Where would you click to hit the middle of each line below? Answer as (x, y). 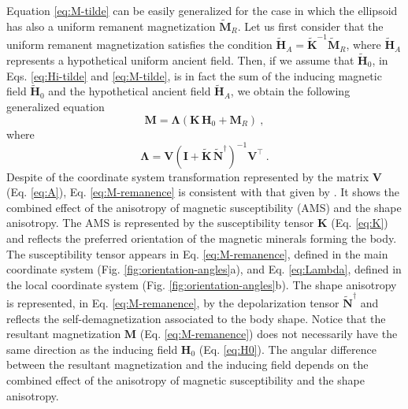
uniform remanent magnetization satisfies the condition (139, 45)
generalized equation (56, 106)
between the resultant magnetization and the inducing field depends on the (187, 364)
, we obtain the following (290, 91)
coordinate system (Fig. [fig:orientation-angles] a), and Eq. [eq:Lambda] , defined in (204, 269)
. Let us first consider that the (310, 26)
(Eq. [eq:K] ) (360, 223)
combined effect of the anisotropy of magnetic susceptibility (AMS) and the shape (204, 207)
